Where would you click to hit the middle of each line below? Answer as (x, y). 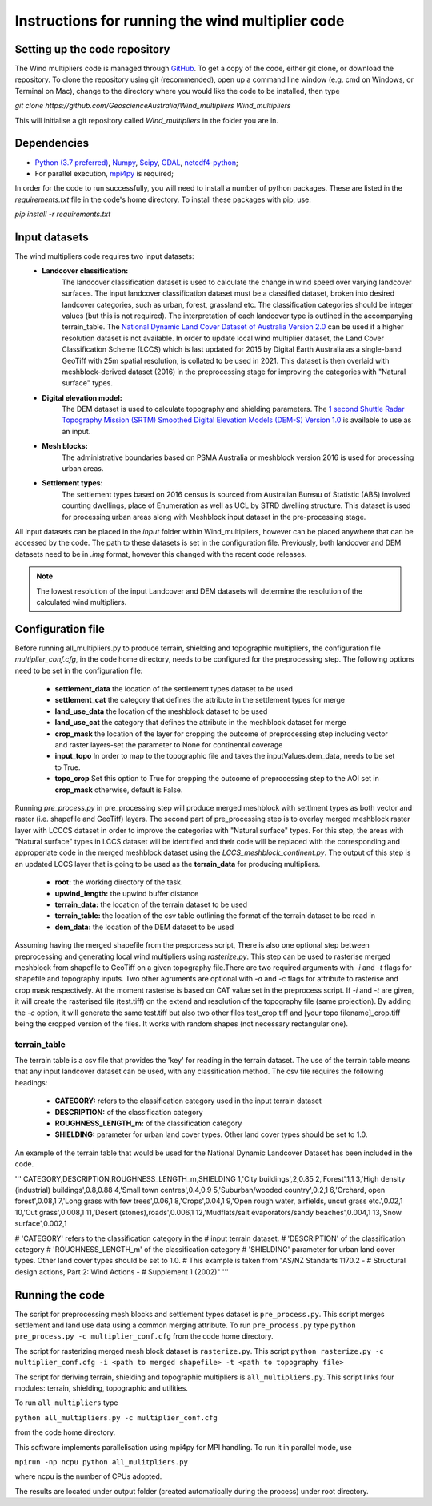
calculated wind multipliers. (82, 602)
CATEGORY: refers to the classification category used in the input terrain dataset (188, 1101)
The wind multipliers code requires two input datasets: (105, 256)
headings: (31, 1082)
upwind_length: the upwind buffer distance (127, 893)
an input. (76, 431)
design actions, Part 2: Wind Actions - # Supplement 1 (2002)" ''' (122, 1272)
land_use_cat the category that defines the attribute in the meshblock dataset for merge (201, 723)
